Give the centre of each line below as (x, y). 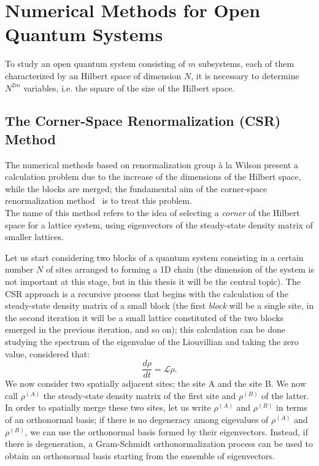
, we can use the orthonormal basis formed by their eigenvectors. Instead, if (166, 431)
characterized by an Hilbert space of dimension (93, 75)
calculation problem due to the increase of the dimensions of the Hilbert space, (153, 177)
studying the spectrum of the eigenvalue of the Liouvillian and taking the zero (152, 341)
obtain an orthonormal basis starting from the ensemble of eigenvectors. (140, 455)
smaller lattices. (34, 237)
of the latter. (285, 395)
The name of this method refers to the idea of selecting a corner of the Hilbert (152, 213)
